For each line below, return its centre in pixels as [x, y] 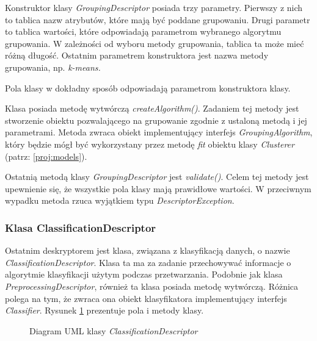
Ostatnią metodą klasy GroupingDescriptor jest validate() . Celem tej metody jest [157, 177]
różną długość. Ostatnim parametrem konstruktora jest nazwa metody [137, 55]
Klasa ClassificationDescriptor [81, 227]
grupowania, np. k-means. [53, 67]
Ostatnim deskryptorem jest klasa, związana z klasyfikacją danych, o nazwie [148, 250]
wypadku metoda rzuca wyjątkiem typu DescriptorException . [120, 200]
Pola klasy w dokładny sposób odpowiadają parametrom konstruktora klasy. [148, 88]
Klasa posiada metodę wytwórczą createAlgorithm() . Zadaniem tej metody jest [152, 108]
